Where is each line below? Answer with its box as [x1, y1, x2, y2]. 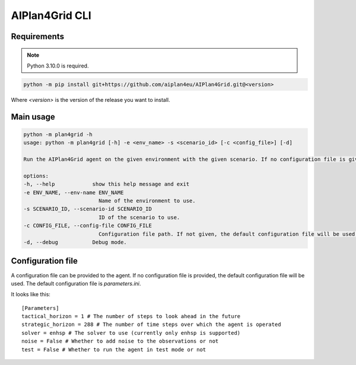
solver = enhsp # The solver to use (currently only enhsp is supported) [21, 329, 241, 336]
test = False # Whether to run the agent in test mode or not [21, 346, 206, 353]
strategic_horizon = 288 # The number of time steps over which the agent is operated [21, 321, 281, 328]
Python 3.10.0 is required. [27, 62, 89, 69]
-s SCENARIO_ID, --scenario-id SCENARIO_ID [23, 206, 152, 213]
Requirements [11, 31, 65, 41]
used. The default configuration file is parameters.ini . [11, 280, 141, 287]
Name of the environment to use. [98, 197, 196, 204]
